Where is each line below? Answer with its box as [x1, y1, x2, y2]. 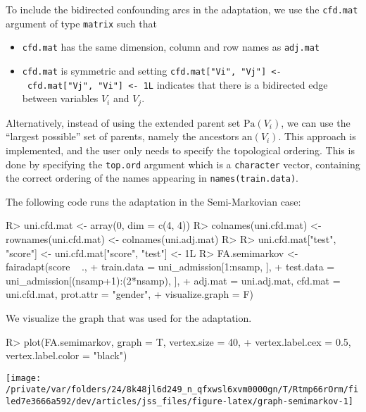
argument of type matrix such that [6, 15, 157, 30]
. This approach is [278, 129, 356, 144]
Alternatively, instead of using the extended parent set [6, 115, 241, 130]
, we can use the [281, 115, 351, 130]
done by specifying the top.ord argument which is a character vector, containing [6, 156, 360, 171]
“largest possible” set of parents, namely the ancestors [6, 129, 239, 144]
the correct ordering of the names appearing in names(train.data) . [6, 170, 298, 185]
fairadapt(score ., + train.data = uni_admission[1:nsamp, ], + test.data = [6, 259, 335, 274]
